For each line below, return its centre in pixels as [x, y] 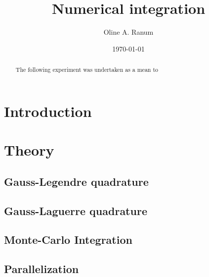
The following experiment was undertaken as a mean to [87, 70]
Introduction [48, 111]
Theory [29, 150]
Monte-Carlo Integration [68, 240]
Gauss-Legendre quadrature [76, 181]
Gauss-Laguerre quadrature [76, 210]
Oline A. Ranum [128, 32]
